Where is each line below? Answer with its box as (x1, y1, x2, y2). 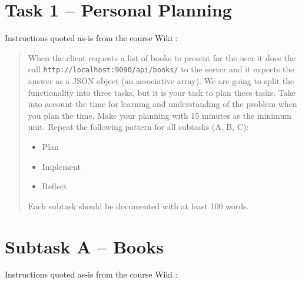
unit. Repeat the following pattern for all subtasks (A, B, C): (28, 121, 249, 133)
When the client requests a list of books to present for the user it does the (28, 51, 296, 64)
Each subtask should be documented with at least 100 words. (28, 199, 249, 212)
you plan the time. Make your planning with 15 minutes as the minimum (28, 109, 291, 121)
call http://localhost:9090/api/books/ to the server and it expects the (28, 63, 294, 75)
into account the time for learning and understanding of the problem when (28, 98, 297, 110)
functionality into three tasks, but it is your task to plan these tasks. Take (28, 86, 296, 98)
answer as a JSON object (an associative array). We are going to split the (28, 74, 294, 86)
